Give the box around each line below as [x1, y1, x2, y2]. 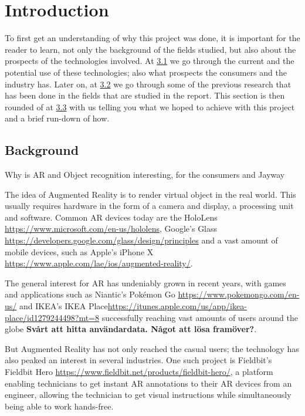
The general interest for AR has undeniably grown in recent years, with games [5, 276, 286, 289]
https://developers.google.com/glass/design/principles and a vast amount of [5, 234, 278, 246]
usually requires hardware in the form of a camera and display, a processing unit [5, 199, 294, 212]
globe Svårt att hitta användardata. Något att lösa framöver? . [5, 323, 257, 335]
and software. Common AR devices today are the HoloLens [5, 211, 218, 223]
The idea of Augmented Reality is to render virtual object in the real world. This [5, 188, 296, 200]
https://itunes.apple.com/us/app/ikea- [107, 300, 247, 312]
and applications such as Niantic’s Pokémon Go [5, 288, 175, 300]
